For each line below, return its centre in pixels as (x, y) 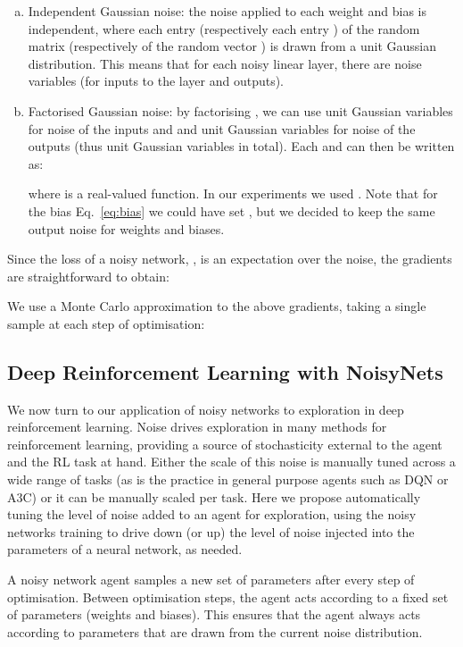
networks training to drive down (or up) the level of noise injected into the (211, 531)
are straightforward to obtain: (88, 276)
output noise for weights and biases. (126, 228)
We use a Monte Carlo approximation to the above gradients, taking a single (217, 306)
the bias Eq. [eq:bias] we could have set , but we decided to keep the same (231, 210)
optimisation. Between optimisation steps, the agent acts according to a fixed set (228, 597)
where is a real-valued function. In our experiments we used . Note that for (233, 193)
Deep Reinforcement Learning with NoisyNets (225, 371)
